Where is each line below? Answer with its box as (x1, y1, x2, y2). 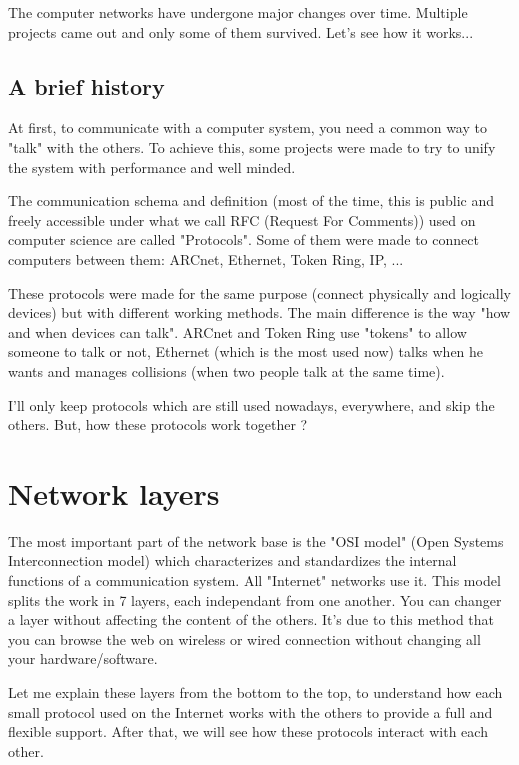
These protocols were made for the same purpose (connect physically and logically (8, 282, 511, 303)
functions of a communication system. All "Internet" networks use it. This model (8, 570, 501, 591)
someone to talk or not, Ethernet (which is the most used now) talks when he (8, 341, 484, 362)
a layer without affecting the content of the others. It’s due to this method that (8, 609, 495, 630)
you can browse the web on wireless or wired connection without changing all (8, 628, 481, 649)
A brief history (8, 70, 165, 101)
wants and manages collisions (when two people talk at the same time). (8, 360, 445, 381)
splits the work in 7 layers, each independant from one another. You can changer (8, 589, 502, 610)
